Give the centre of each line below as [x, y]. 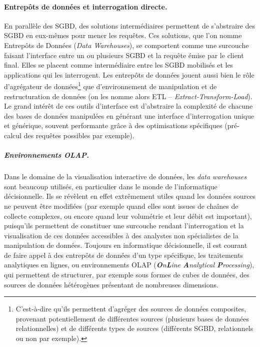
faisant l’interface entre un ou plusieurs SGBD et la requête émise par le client [124, 55]
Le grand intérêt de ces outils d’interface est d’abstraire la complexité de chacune [128, 106]
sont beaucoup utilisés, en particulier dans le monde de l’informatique [111, 186]
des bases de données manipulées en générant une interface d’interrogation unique [129, 115]
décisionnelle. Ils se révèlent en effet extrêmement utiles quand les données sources [130, 196]
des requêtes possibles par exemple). [79, 135]
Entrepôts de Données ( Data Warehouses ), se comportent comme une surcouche [126, 45]
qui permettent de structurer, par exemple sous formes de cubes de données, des [127, 275]
